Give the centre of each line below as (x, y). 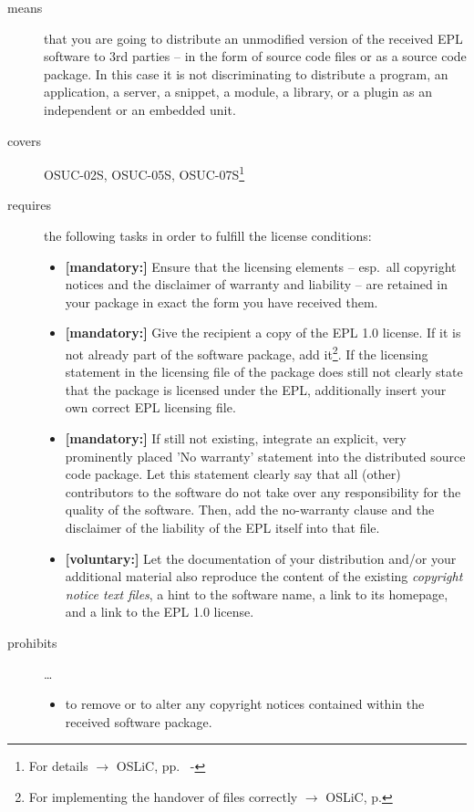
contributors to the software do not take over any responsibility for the (263, 491)
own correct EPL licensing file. (150, 407)
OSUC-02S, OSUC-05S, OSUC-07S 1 (144, 173)
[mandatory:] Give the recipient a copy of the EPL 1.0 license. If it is (263, 333)
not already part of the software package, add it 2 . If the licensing (247, 352)
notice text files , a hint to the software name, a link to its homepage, (257, 593)
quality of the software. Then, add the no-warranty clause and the (250, 510)
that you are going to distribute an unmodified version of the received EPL (253, 38)
